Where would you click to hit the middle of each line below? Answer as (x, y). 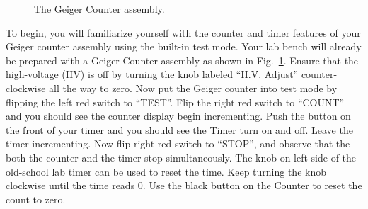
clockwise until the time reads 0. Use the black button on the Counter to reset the (184, 185)
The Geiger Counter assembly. (99, 9)
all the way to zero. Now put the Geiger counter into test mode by (193, 87)
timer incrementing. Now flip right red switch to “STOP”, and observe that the (178, 143)
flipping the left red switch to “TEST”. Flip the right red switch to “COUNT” (175, 102)
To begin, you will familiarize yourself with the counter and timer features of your (183, 32)
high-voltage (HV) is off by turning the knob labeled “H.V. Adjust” (152, 74)
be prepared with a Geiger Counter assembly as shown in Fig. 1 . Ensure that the (182, 60)
